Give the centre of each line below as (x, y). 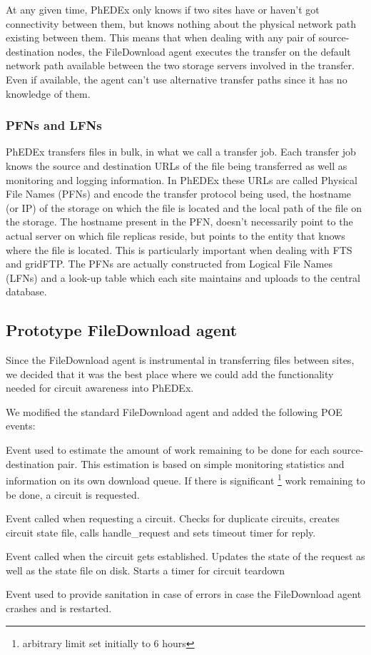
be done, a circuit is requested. (73, 494)
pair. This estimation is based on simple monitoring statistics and (201, 463)
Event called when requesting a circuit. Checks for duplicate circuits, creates (173, 518)
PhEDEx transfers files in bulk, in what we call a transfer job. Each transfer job (181, 152)
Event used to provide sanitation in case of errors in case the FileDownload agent (184, 594)
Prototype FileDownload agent (122, 330)
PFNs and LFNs (54, 125)
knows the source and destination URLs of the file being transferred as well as (177, 165)
